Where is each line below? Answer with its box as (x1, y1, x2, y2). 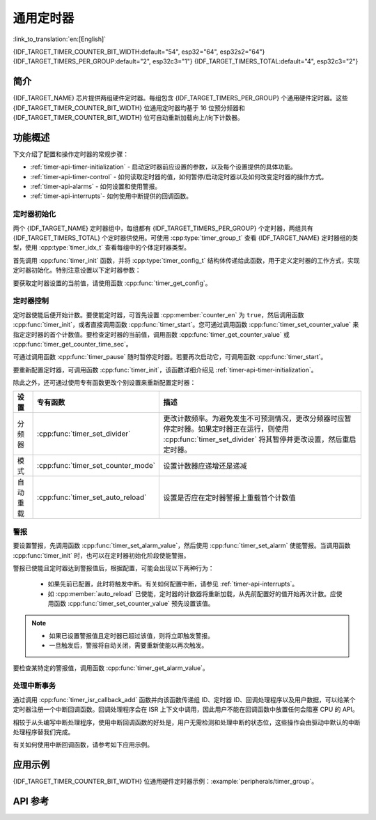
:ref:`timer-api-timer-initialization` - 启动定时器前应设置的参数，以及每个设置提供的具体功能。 (30, 162, 297, 171)
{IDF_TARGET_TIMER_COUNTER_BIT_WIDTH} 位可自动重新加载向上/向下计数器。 (13, 114, 244, 122)
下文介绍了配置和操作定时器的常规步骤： (13, 150, 129, 158)
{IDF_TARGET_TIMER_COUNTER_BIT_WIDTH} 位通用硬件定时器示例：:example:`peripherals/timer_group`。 (13, 777, 318, 786)
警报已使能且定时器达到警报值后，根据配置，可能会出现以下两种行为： (13, 563, 214, 572)
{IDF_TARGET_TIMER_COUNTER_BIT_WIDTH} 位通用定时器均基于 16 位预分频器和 (13, 103, 245, 112)
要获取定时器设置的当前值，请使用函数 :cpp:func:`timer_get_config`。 (13, 279, 212, 287)
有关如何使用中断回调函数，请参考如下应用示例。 (13, 741, 153, 749)
